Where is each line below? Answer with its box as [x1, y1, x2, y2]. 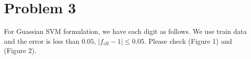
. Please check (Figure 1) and [144, 35, 232, 46]
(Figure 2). [4, 45, 36, 56]
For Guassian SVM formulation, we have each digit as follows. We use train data [4, 26, 247, 36]
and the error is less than [4, 35, 80, 46]
